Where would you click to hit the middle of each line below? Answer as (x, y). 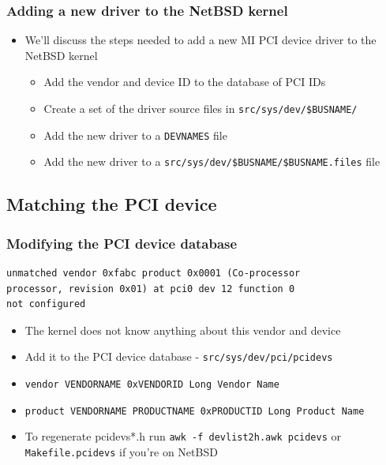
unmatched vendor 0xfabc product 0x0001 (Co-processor (154, 273)
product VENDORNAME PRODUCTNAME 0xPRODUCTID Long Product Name (195, 411)
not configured (46, 304)
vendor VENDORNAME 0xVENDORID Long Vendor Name (152, 384)
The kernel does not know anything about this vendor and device (183, 330)
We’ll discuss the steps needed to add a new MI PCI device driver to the (200, 40)
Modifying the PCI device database (122, 243)
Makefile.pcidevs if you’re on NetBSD (121, 451)
